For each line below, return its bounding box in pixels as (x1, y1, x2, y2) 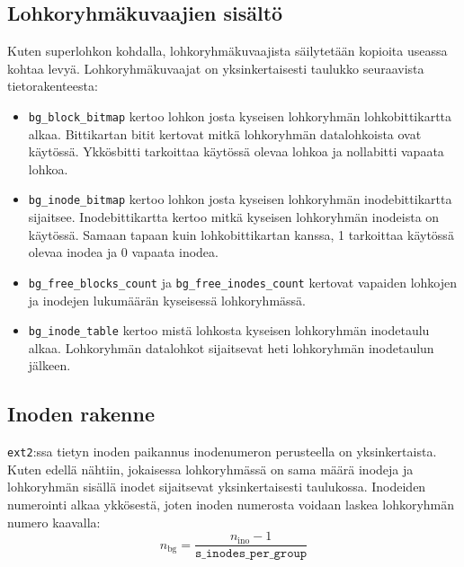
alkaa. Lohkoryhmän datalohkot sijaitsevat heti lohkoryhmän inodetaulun (28, 338, 434, 357)
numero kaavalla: (7, 512, 101, 531)
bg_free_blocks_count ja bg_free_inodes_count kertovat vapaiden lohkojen (28, 272, 457, 291)
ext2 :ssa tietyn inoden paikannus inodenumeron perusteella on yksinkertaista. (7, 442, 437, 461)
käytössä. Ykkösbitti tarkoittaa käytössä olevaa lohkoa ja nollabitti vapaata (28, 142, 444, 161)
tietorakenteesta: (7, 76, 98, 95)
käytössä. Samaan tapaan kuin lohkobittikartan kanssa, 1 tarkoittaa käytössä (28, 225, 454, 244)
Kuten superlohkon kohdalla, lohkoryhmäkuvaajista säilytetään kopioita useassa (7, 41, 448, 60)
